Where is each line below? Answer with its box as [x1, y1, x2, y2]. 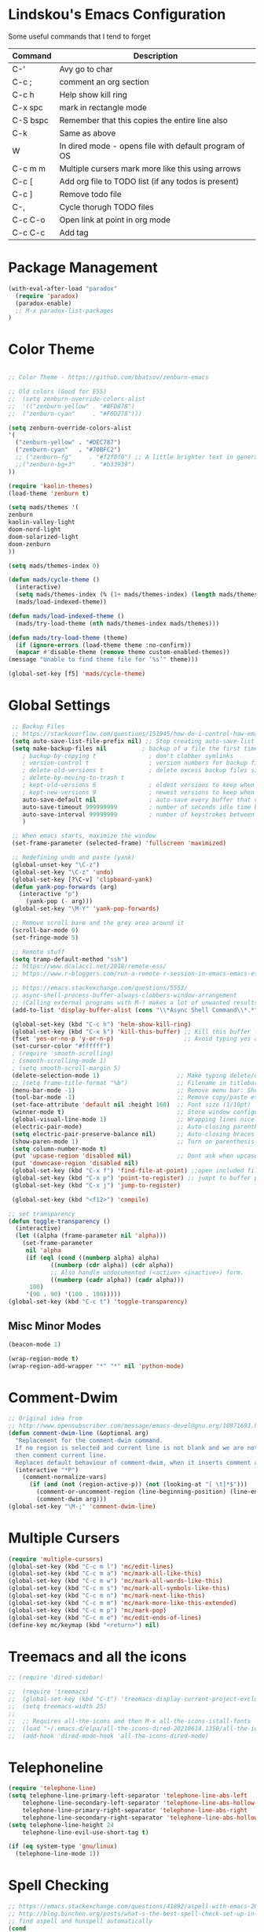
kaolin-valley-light [8, 518, 76, 526]
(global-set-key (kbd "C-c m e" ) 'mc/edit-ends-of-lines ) [8, 1614, 202, 1622]
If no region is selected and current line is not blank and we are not [15, 1443, 258, 1451]
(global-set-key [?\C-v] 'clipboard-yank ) [11, 875, 153, 883]
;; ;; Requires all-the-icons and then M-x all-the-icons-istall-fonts [8, 1717, 251, 1725]
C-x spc [12, 102, 43, 113]
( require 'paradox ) [15, 292, 79, 300]
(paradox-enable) [15, 299, 72, 307]
